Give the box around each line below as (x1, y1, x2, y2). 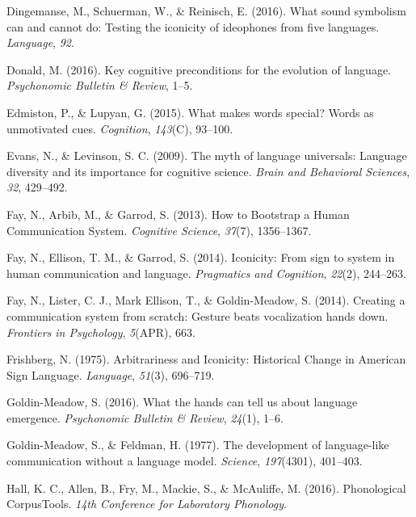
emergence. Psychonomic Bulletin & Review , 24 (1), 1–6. (6, 409, 284, 426)
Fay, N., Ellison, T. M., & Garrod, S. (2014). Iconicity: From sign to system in (6, 249, 395, 266)
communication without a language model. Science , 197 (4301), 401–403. (6, 452, 363, 469)
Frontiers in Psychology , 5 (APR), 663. (6, 323, 195, 340)
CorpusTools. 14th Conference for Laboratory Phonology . (6, 495, 287, 512)
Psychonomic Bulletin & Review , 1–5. (6, 77, 193, 94)
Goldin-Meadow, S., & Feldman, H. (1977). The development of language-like (6, 436, 389, 453)
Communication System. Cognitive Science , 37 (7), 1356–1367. (6, 221, 312, 238)
